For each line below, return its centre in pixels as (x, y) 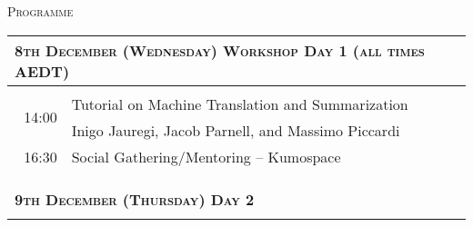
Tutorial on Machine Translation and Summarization (240, 104)
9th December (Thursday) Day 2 (135, 199)
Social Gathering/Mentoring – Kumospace (206, 156)
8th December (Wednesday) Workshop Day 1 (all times (220, 50)
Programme (40, 11)
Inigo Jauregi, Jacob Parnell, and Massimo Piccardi (236, 130)
